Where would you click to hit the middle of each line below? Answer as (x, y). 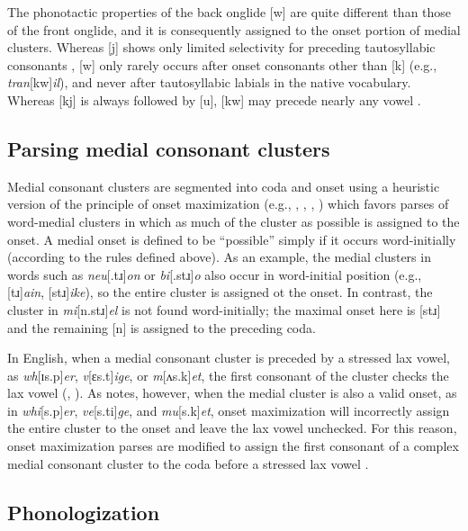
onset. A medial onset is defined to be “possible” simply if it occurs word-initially (232, 239)
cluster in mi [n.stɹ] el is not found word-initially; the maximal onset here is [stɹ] (224, 309)
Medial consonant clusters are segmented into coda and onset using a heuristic (224, 186)
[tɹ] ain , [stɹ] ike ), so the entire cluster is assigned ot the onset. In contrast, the (220, 292)
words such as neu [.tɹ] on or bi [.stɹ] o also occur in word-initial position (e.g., (215, 274)
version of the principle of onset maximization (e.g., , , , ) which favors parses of (228, 204)
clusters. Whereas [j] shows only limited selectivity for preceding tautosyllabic (221, 47)
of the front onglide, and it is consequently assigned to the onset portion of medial (234, 29)
